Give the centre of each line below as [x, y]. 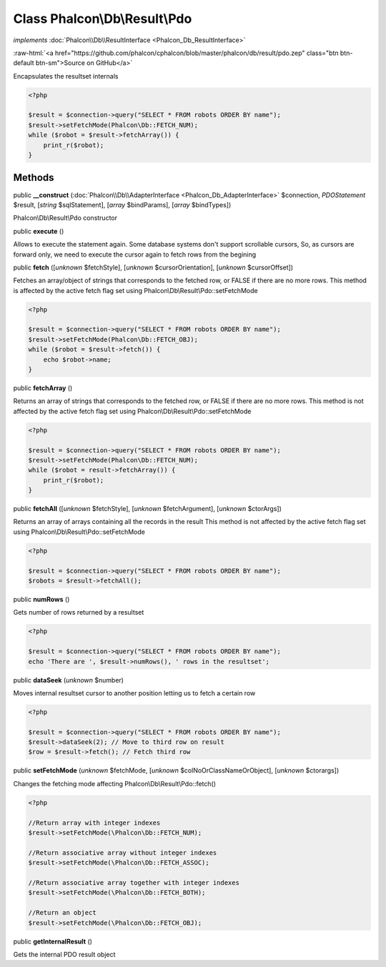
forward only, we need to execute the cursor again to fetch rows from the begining [135, 254]
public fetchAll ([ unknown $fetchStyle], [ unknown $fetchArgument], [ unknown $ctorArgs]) [148, 509]
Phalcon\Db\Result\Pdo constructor [65, 218]
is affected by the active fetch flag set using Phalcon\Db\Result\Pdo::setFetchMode [135, 290]
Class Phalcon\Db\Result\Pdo [103, 19]
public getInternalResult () [53, 941]
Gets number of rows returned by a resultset [79, 613]
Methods [34, 178]
